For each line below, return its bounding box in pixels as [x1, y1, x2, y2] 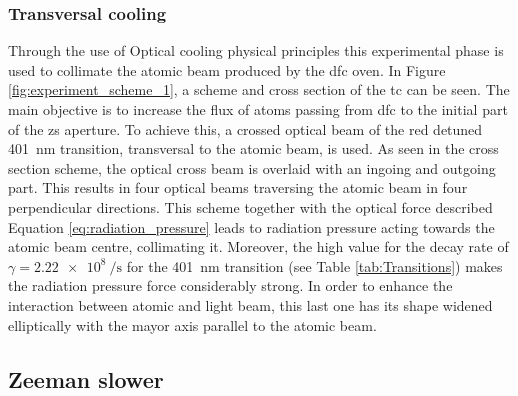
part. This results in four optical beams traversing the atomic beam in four [8, 177, 468, 198]
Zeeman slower [8, 363, 164, 394]
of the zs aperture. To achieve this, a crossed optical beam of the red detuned [8, 118, 483, 139]
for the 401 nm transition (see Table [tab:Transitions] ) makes [126, 255, 503, 276]
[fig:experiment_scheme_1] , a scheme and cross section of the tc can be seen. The [8, 79, 510, 100]
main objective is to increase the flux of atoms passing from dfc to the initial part [8, 99, 508, 119]
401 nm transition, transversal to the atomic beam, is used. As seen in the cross [8, 138, 499, 159]
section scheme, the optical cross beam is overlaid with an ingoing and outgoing [8, 157, 496, 178]
